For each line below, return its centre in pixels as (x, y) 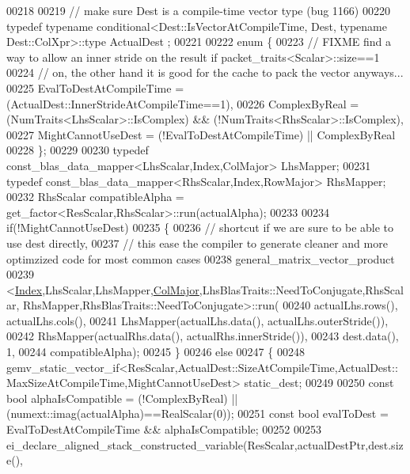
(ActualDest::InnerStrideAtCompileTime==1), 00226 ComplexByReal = (183, 103)
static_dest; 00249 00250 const (319, 383)
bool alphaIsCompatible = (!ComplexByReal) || (122, 398)
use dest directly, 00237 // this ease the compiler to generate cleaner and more (197, 243)
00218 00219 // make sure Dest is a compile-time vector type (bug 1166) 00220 (198, 10)
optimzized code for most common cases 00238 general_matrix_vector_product (201, 258)
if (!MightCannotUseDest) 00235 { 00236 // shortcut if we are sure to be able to (200, 228)
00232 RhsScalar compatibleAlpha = (95, 197)
